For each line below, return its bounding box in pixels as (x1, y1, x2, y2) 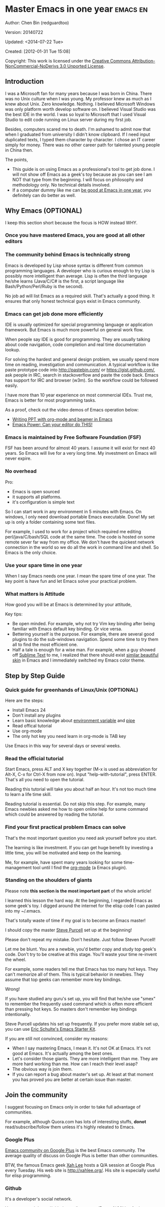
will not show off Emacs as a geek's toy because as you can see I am (12, 171, 152, 177)
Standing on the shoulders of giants (5, 877, 92, 884)
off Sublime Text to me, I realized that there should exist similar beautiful (12, 652, 159, 658)
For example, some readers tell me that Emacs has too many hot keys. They (5, 966, 158, 972)
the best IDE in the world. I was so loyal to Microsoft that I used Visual (5, 111, 146, 117)
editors (5, 238, 23, 245)
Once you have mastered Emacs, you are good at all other (5, 232, 145, 239)
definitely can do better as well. (12, 192, 76, 198)
